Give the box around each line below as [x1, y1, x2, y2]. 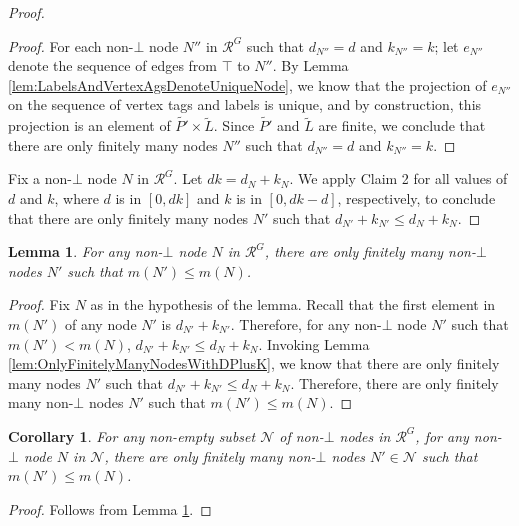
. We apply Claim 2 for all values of [289, 168, 508, 189]
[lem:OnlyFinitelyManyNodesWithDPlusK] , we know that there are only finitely [8, 353, 500, 374]
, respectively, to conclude [337, 187, 496, 208]
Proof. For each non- [8, 35, 134, 56]
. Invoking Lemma [258, 333, 370, 354]
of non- [279, 425, 324, 446]
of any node [65, 313, 137, 334]
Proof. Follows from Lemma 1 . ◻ [8, 498, 212, 519]
